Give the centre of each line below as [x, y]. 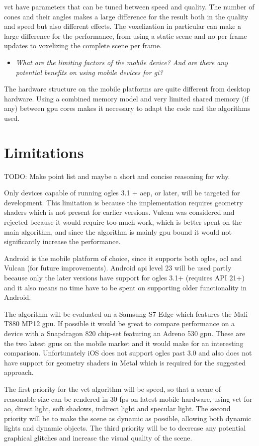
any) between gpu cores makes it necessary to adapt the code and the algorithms [127, 108]
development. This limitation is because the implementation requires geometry [124, 202]
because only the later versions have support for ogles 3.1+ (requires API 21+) [124, 277]
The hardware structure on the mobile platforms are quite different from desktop [127, 89]
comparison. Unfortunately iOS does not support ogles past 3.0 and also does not [128, 353]
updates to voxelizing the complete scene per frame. [83, 45]
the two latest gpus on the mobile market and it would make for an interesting [124, 343]
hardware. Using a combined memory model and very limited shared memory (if [126, 98]
